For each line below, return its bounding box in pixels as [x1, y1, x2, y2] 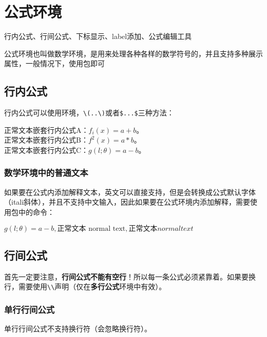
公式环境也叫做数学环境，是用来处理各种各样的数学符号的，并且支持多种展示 [4, 48, 263, 58]
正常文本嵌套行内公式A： [4, 124, 89, 135]
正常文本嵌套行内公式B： [4, 134, 88, 145]
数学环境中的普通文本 [4, 166, 88, 179]
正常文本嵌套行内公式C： [4, 144, 89, 155]
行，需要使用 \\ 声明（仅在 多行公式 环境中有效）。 [4, 281, 166, 292]
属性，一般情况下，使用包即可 [4, 58, 105, 69]
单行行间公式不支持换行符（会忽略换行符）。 [4, 323, 151, 334]
